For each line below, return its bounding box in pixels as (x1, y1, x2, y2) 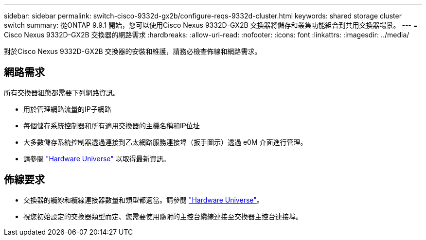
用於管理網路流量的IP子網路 (23, 104, 111, 113)
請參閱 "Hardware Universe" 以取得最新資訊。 (23, 154, 170, 163)
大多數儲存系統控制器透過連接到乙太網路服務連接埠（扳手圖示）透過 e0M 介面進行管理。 (23, 137, 307, 146)
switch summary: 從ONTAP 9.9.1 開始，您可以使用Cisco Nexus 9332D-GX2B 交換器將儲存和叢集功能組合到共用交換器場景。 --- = (4, 21, 418, 29)
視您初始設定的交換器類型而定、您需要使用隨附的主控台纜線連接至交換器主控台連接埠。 (23, 212, 302, 221)
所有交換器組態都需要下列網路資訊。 (4, 88, 120, 97)
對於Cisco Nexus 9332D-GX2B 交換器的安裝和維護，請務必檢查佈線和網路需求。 (4, 47, 262, 55)
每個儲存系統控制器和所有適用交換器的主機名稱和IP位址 (23, 121, 200, 130)
